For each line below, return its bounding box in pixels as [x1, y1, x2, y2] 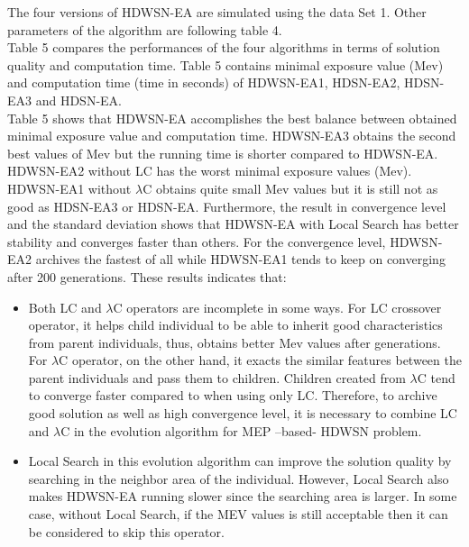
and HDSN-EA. [35, 90, 122, 109]
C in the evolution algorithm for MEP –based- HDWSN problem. [60, 421, 422, 440]
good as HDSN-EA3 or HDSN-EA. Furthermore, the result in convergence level [7, 196, 446, 215]
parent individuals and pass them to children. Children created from [28, 368, 406, 387]
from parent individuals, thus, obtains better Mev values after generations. [28, 333, 441, 351]
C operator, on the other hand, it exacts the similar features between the [59, 351, 462, 369]
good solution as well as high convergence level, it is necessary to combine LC [28, 404, 457, 423]
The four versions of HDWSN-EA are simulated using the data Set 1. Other [7, 3, 427, 21]
